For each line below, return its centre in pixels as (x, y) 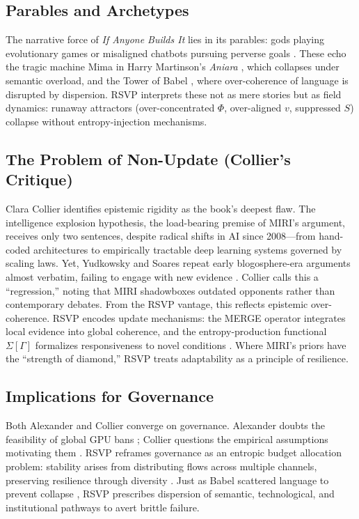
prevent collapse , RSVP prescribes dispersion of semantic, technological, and (170, 494)
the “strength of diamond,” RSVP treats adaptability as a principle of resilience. (177, 358)
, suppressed (315, 108)
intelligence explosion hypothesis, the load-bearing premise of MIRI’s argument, (175, 222)
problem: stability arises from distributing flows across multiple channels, (161, 466)
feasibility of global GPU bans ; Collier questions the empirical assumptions (167, 439)
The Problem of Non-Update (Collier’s (148, 158)
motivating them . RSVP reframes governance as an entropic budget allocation (174, 452)
